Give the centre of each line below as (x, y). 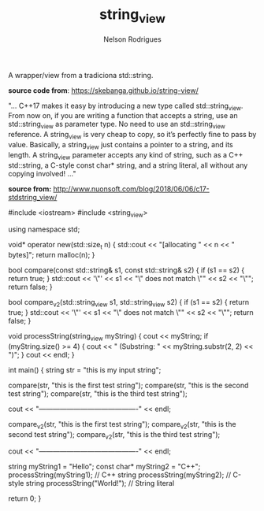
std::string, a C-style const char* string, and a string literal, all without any (128, 165)
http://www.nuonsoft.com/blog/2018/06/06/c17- (132, 189)
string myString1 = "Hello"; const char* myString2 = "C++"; (104, 467)
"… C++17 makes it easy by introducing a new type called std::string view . (126, 106)
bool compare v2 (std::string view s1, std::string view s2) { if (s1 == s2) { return (129, 303)
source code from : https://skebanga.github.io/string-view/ (104, 90)
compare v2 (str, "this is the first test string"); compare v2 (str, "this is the (122, 425)
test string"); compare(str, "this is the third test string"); (98, 393)
